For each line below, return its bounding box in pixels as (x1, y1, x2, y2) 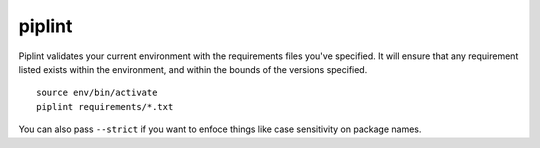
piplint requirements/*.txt (36, 101, 174, 112)
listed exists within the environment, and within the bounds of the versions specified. (18, 63, 368, 75)
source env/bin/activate (36, 87, 158, 99)
